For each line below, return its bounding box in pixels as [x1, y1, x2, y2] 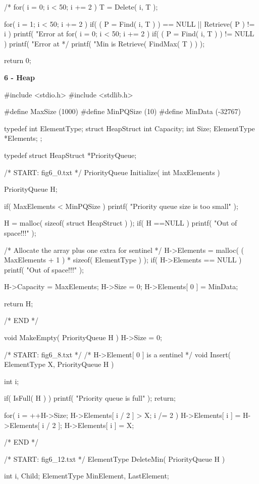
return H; [4, 298, 33, 308]
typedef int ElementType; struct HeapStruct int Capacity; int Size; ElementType [4, 123, 255, 133]
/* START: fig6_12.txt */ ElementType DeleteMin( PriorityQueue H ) [4, 453, 225, 464]
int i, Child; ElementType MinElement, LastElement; [4, 470, 169, 481]
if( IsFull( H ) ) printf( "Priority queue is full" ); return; [4, 393, 176, 403]
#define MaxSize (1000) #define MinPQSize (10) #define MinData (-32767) [4, 106, 241, 117]
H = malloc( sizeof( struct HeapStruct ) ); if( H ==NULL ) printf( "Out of [4, 218, 237, 228]
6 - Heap [4, 72, 35, 82]
